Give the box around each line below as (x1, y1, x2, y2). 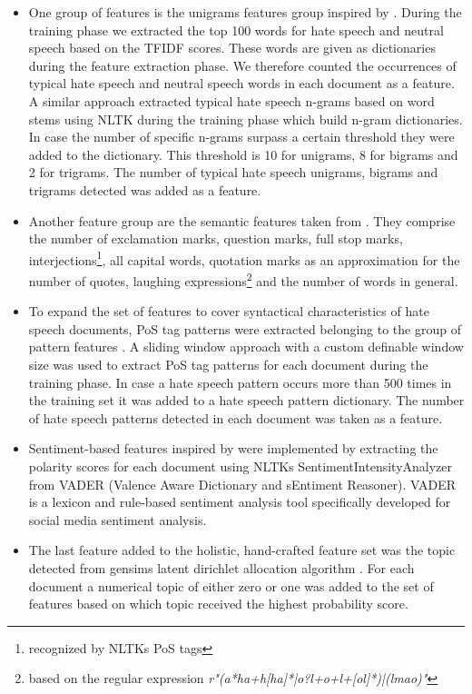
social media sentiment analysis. (28, 510, 207, 529)
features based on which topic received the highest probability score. (28, 594, 408, 613)
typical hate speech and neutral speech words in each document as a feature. (28, 74, 455, 93)
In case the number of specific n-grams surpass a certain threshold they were (28, 127, 455, 146)
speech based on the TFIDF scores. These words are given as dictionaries (28, 38, 436, 57)
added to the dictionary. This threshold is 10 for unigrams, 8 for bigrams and (28, 144, 458, 164)
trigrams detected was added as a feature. (28, 180, 261, 199)
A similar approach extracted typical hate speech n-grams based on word (28, 91, 435, 110)
